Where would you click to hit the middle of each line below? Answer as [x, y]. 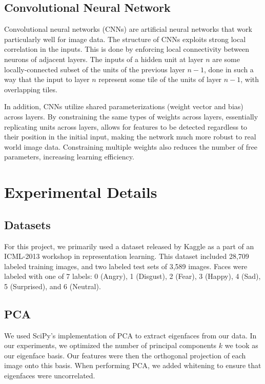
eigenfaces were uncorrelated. [50, 376]
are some [226, 59]
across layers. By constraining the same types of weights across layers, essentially [131, 116]
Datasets [27, 224]
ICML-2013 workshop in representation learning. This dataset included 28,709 [127, 256]
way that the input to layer [47, 79]
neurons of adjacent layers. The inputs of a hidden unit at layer [104, 59]
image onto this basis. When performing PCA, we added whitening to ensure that [133, 365]
